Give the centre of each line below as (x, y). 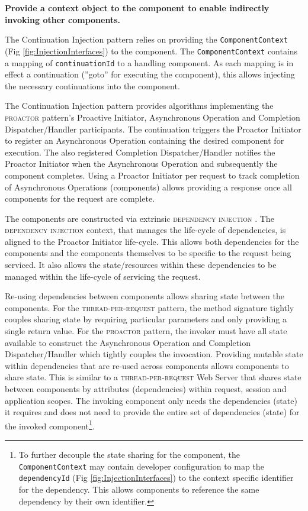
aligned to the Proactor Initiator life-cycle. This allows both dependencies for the (152, 241)
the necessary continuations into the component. (92, 85)
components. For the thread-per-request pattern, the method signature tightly (150, 307)
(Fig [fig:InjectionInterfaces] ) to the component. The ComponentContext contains (151, 51)
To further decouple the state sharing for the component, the (129, 455)
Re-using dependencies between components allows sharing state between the (145, 296)
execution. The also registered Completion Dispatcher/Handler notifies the (140, 152)
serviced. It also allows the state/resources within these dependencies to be (141, 265)
